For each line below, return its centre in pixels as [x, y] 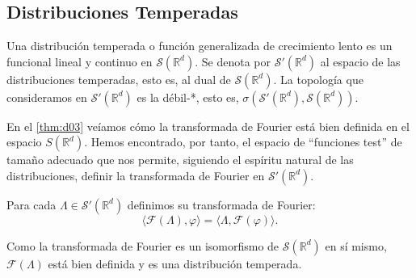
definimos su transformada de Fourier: [221, 204]
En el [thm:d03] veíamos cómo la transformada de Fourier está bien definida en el [208, 126]
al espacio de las [360, 61]
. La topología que [318, 79]
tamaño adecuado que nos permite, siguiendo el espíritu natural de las [180, 160]
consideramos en [47, 97]
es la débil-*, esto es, [188, 97]
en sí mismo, [356, 245]
